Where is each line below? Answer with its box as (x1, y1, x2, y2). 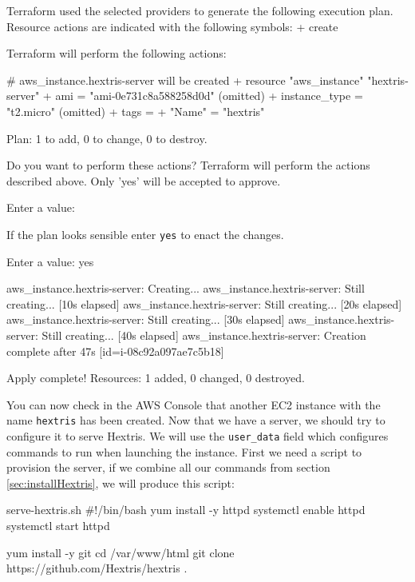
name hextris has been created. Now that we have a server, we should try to (6, 412, 385, 429)
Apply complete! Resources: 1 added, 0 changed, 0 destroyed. (6, 369, 305, 386)
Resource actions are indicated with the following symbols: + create (6, 18, 338, 34)
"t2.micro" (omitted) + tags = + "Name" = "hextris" (6, 102, 265, 119)
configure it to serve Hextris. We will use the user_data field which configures (6, 428, 389, 444)
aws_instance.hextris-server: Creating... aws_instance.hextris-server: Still (6, 280, 365, 297)
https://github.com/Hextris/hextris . (6, 560, 188, 576)
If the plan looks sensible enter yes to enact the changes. (6, 225, 284, 242)
